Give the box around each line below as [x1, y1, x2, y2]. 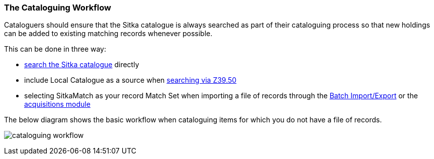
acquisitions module [24, 100, 91, 109]
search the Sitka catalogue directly [24, 60, 139, 69]
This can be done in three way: [4, 45, 107, 54]
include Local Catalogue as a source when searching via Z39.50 [24, 76, 237, 85]
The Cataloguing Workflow [4, 3, 111, 13]
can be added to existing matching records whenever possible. [4, 29, 213, 38]
